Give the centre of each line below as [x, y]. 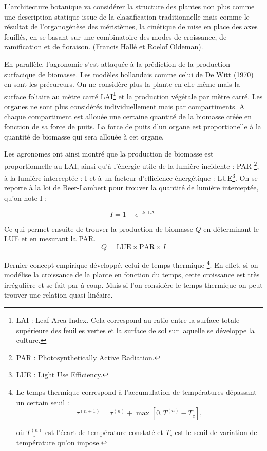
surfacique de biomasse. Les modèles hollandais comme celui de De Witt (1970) [129, 74]
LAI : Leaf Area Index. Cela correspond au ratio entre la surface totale [128, 319]
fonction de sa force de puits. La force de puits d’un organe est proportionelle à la [133, 126]
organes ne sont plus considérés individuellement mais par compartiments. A [125, 106]
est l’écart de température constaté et [104, 432]
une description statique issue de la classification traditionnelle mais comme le [127, 16]
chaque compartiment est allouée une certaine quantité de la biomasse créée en [128, 116]
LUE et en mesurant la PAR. [50, 239]
